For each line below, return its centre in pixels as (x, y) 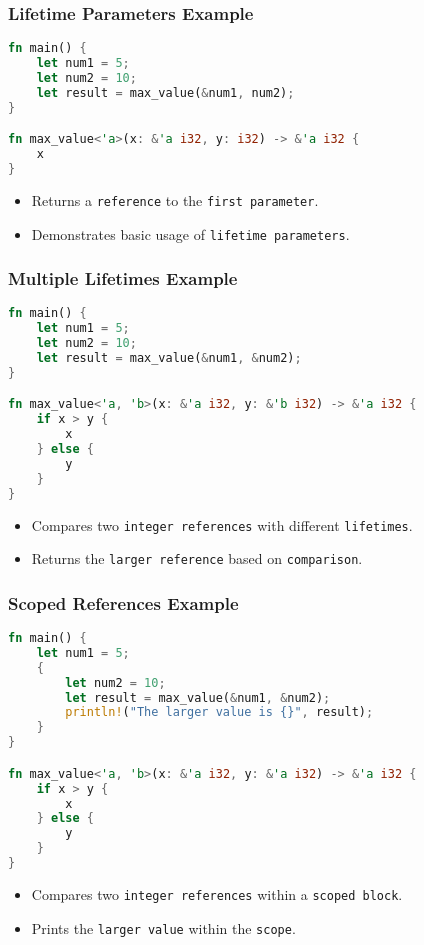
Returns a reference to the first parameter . (175, 199)
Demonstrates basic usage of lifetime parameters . (190, 233)
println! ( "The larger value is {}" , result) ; (219, 712)
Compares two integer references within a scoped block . (217, 893)
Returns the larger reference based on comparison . (197, 558)
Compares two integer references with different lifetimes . (222, 524)
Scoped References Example (123, 602)
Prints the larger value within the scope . (163, 927)
